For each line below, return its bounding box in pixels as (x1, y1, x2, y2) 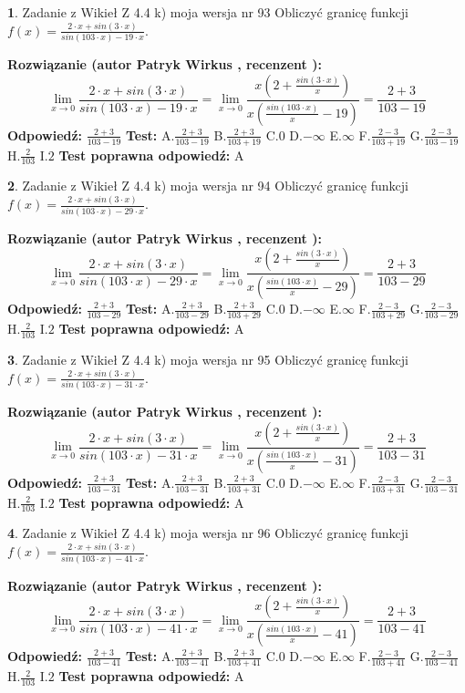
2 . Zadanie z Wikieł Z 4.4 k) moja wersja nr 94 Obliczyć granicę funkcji (7, 176, 408, 195)
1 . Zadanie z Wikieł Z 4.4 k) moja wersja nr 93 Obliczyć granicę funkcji (7, 3, 408, 21)
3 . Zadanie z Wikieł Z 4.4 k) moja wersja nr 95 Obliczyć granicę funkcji (7, 349, 408, 368)
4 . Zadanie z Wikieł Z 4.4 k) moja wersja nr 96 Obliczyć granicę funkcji (7, 523, 408, 543)
